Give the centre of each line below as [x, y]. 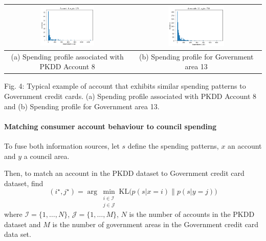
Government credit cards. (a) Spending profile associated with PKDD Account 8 [130, 96]
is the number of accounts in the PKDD [192, 214]
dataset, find [24, 183]
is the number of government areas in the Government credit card [156, 224]
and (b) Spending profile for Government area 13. [82, 106]
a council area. [47, 156]
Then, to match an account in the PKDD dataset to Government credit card [124, 173]
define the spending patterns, [173, 146]
